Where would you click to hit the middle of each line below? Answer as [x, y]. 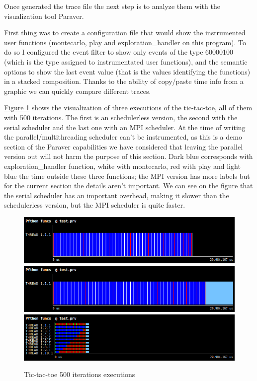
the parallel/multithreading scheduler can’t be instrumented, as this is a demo [123, 137]
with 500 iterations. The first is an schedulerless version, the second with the [121, 117]
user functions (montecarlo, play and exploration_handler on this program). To [125, 42]
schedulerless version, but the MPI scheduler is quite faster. [95, 205]
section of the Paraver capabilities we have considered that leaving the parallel [124, 146]
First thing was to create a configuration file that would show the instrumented [125, 33]
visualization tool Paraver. [44, 16]
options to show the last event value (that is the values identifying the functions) [127, 71]
